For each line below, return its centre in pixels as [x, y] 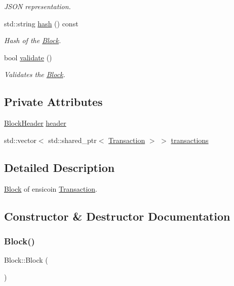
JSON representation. [37, 6]
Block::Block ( [26, 260]
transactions [190, 140]
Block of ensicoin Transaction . [51, 188]
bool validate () [28, 57]
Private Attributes [53, 102]
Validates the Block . [35, 74]
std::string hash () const [41, 23]
